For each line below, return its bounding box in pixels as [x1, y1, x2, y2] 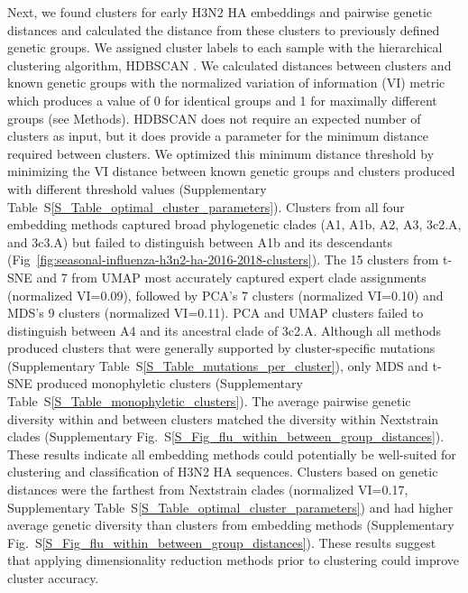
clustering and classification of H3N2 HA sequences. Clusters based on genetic [7, 462, 438, 481]
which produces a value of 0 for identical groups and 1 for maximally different [7, 90, 437, 109]
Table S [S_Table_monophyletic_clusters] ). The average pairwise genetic [7, 392, 411, 411]
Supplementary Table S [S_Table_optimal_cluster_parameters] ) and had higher [7, 497, 454, 516]
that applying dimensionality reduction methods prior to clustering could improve [7, 551, 459, 570]
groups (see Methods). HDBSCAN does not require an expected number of [7, 108, 421, 127]
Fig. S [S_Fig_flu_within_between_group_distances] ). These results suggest [7, 533, 436, 551]
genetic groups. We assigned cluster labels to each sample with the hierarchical [7, 38, 443, 57]
